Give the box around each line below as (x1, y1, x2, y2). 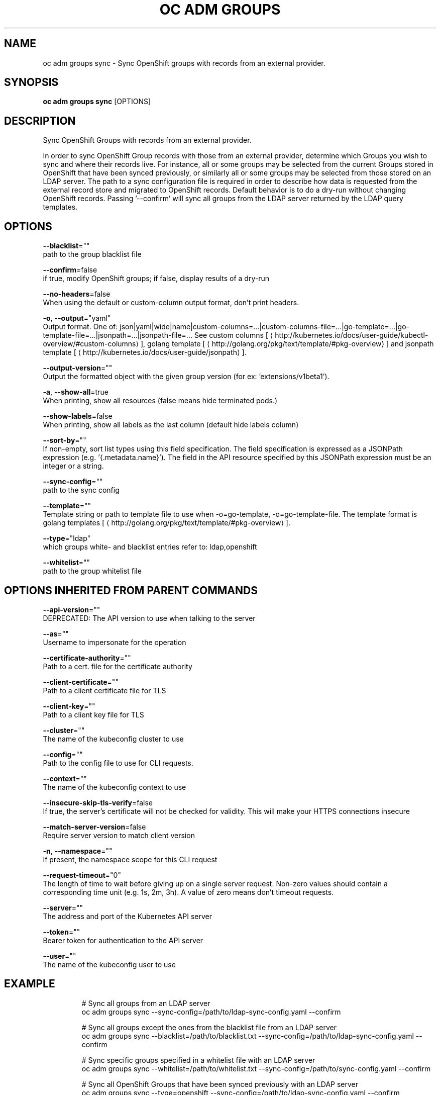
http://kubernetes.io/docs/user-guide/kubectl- (275, 331, 428, 340)
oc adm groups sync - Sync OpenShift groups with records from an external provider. (43, 58, 325, 67)
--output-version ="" (43, 363, 113, 373)
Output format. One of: (43, 322, 118, 331)
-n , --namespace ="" (43, 846, 113, 855)
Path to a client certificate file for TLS (43, 686, 166, 695)
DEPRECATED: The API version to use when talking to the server (43, 613, 256, 622)
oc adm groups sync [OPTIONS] (43, 97, 151, 106)
